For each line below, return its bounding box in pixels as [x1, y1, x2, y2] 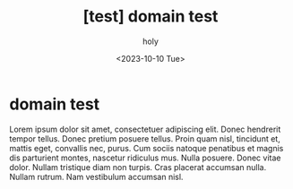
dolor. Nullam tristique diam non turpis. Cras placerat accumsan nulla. [9, 161, 267, 172]
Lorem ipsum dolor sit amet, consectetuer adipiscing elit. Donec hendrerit [9, 124, 281, 134]
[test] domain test [82, 6, 219, 27]
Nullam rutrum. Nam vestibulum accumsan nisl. [9, 171, 184, 182]
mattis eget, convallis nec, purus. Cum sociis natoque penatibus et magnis [9, 142, 284, 153]
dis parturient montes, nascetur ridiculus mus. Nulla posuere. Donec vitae [9, 152, 281, 163]
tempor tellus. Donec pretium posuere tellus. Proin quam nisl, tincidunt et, [9, 133, 280, 144]
